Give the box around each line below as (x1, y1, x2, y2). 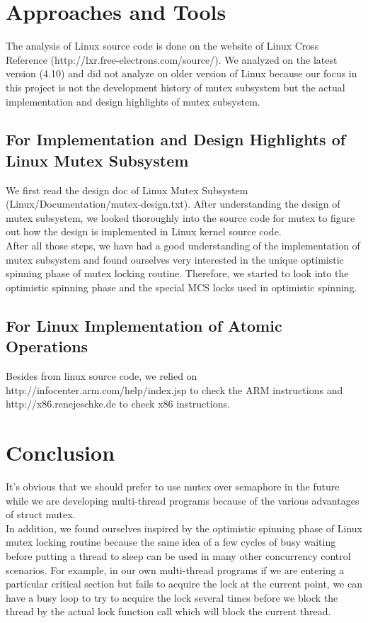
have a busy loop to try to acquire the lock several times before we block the (6, 590, 338, 605)
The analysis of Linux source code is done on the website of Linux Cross (6, 38, 319, 53)
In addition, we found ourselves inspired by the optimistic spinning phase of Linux (6, 520, 363, 535)
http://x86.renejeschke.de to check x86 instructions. (6, 396, 230, 411)
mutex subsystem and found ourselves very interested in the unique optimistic (6, 252, 344, 266)
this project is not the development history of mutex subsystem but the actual (6, 79, 345, 94)
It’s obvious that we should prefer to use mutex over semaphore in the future (6, 478, 340, 493)
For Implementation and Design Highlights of (6, 128, 346, 150)
